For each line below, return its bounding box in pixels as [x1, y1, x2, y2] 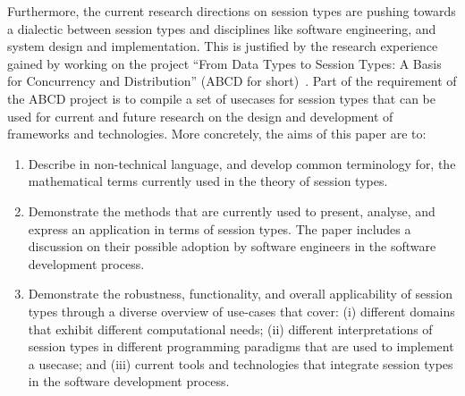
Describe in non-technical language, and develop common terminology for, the [28, 154, 456, 173]
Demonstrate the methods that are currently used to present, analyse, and [28, 201, 435, 220]
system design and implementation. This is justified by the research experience [7, 37, 438, 55]
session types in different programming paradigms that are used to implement [28, 337, 454, 356]
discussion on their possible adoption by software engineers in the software [28, 237, 436, 256]
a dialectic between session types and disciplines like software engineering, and [7, 19, 436, 38]
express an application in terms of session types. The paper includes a [28, 219, 411, 238]
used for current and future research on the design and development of [7, 106, 393, 125]
